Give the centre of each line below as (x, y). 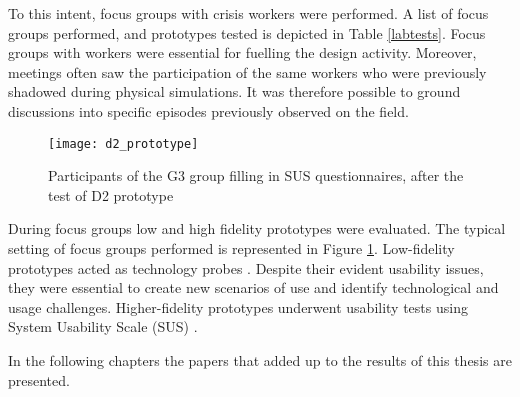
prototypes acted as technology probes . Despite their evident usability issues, (246, 267)
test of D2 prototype (111, 194)
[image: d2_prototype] (123, 143)
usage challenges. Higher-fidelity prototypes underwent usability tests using (238, 306)
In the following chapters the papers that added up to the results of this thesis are (260, 359)
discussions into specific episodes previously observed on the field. (208, 110)
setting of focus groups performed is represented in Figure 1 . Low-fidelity (231, 248)
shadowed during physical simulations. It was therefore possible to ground (234, 91)
